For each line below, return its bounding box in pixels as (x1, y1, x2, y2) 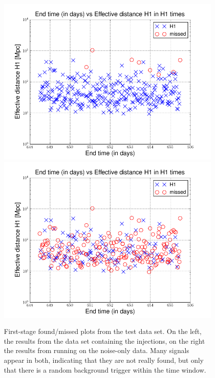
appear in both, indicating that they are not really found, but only (4, 354, 204, 365)
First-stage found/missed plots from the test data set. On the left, (4, 326, 202, 336)
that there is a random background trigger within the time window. (4, 364, 206, 375)
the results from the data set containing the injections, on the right (4, 335, 205, 346)
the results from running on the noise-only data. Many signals (4, 345, 189, 355)
